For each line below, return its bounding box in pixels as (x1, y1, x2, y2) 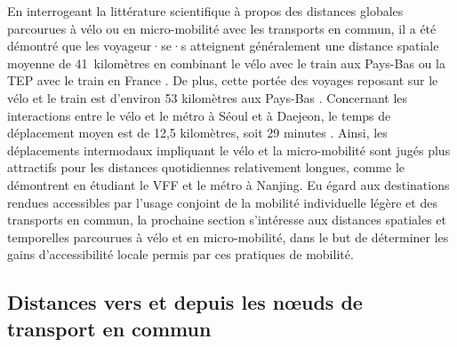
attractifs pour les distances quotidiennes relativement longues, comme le (7, 158, 405, 177)
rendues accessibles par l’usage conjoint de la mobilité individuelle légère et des (7, 193, 437, 211)
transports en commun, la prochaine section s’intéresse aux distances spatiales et (7, 210, 446, 229)
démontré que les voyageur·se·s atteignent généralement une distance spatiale (7, 36, 439, 55)
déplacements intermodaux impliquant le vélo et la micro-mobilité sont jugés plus (7, 140, 451, 159)
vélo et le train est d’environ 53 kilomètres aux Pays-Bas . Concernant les (7, 88, 408, 106)
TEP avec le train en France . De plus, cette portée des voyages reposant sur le (7, 71, 438, 90)
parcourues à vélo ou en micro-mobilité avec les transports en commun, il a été (7, 19, 437, 37)
